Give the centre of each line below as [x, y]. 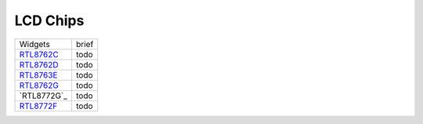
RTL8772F [38, 106]
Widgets [34, 44]
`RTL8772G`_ [43, 96]
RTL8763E [38, 75]
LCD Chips [49, 20]
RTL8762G [39, 85]
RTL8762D [39, 64]
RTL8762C [39, 54]
